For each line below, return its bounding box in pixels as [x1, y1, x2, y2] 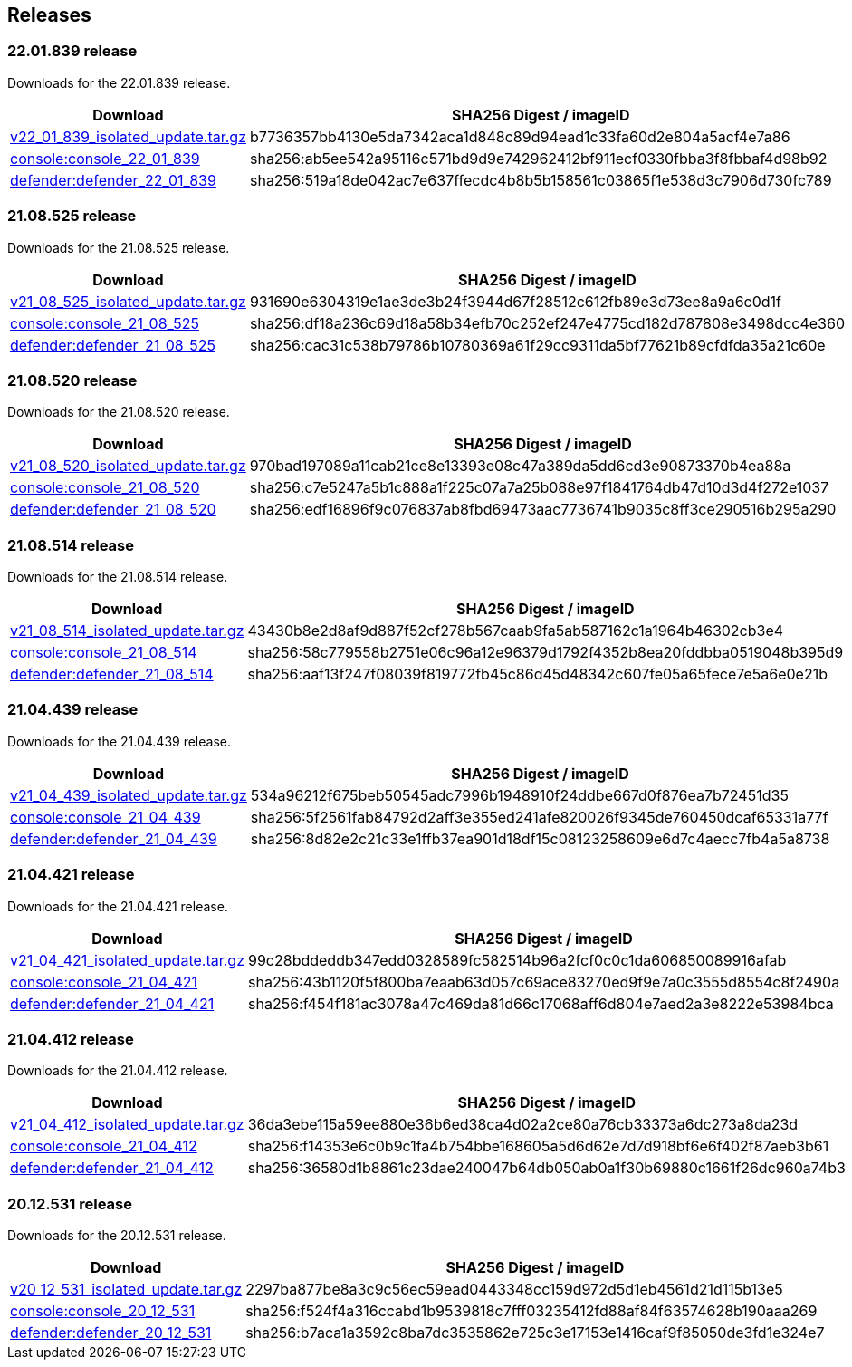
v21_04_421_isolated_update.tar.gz [10, 950, 244, 969]
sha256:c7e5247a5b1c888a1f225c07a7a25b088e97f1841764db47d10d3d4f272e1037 [249, 478, 829, 497]
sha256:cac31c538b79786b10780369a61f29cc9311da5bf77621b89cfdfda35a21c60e [249, 335, 826, 354]
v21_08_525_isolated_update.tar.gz [10, 292, 246, 311]
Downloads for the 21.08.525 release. [7, 239, 230, 255]
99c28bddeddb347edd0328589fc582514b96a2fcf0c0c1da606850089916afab [248, 950, 787, 969]
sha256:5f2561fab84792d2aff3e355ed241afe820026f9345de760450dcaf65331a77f [250, 807, 828, 826]
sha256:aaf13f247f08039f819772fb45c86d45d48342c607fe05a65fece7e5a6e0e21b [247, 665, 828, 684]
